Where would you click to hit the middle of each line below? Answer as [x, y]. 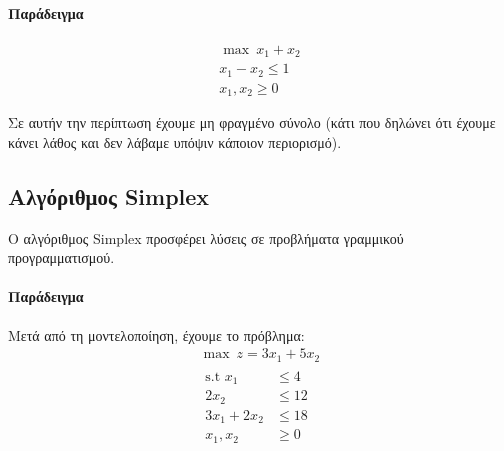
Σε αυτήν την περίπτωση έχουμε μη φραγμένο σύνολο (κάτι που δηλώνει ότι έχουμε [252, 122]
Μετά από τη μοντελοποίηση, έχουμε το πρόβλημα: [156, 334]
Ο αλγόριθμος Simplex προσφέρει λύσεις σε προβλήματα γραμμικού [206, 237]
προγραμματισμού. [61, 257]
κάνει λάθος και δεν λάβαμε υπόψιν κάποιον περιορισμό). [175, 141]
